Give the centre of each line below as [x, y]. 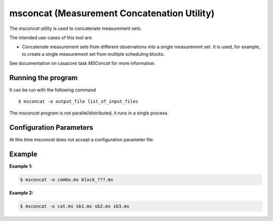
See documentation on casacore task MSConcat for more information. [83, 63]
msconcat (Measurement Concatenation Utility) [112, 13]
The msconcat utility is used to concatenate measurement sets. [76, 28]
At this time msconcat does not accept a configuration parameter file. [82, 139]
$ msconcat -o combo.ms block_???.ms [67, 179]
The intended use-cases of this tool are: [51, 38]
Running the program [43, 78]
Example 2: [21, 193]
